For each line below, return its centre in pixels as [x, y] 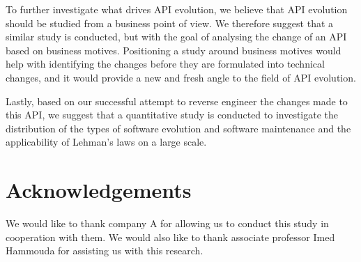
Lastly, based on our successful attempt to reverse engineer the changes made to [177, 101]
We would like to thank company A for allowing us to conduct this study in [167, 223]
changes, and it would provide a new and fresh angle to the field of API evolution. [181, 77]
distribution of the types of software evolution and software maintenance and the [178, 128]
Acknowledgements [99, 190]
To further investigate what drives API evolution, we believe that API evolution [177, 9]
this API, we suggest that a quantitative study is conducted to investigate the [172, 115]
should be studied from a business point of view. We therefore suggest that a [170, 23]
